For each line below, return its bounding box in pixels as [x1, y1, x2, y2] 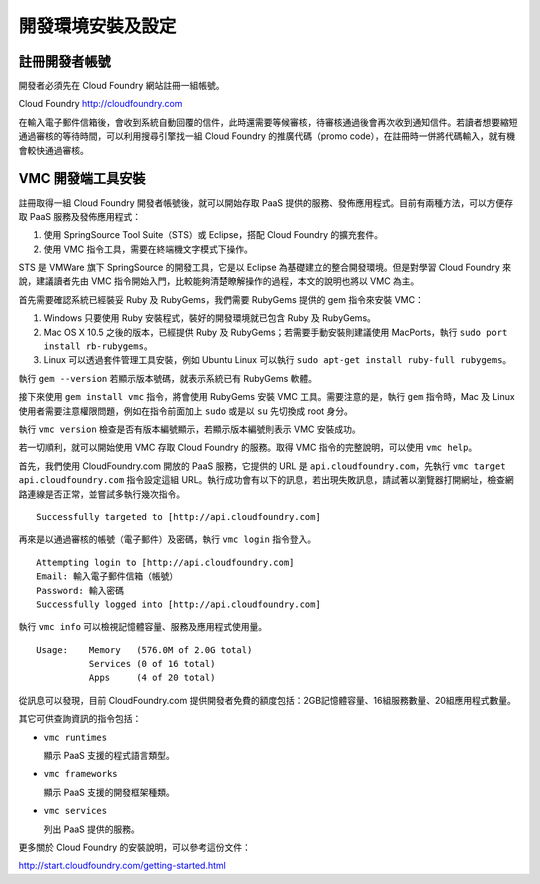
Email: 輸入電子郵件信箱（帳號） [36, 571, 179, 582]
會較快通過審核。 [18, 144, 89, 156]
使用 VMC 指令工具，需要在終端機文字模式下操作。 [43, 243, 254, 255]
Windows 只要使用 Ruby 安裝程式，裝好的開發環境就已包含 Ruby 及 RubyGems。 [43, 312, 377, 324]
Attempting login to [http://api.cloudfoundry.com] [36, 556, 295, 568]
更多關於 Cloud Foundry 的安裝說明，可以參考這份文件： [18, 841, 252, 853]
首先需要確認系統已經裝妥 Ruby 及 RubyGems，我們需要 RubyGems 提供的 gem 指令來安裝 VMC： [18, 293, 424, 305]
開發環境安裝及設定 [18, 15, 177, 37]
